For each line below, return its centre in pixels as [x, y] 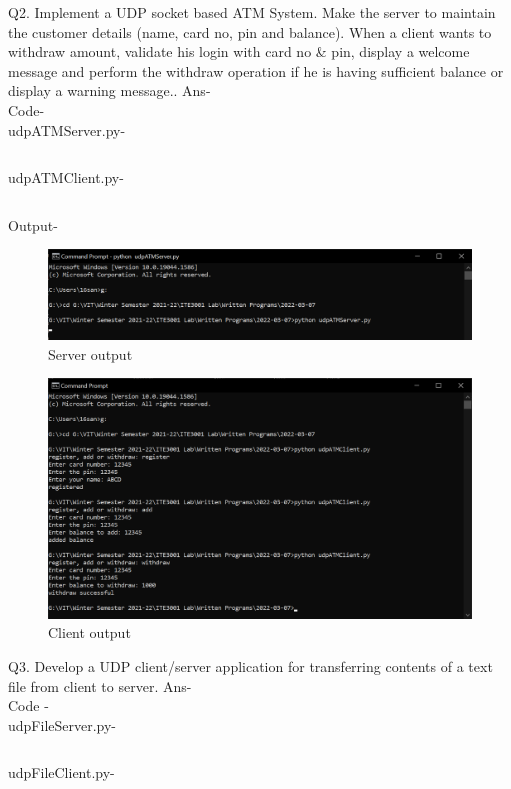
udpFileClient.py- [61, 772]
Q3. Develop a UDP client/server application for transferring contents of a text [250, 665]
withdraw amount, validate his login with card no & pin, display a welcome [239, 51]
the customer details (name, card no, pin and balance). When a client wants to [250, 31]
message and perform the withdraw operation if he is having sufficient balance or [256, 70]
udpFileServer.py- [62, 724]
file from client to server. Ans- [100, 685]
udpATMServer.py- [67, 129]
